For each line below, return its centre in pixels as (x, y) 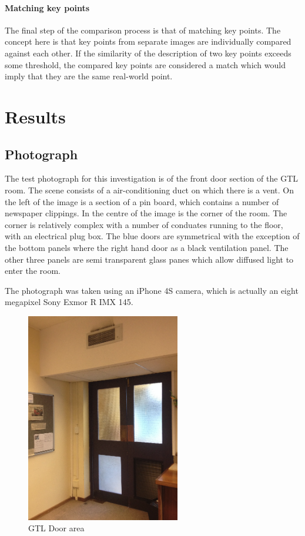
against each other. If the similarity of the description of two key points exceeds (148, 53)
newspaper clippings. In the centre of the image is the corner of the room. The (146, 213)
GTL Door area (56, 528)
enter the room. (33, 271)
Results (35, 116)
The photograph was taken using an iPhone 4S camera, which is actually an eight (152, 290)
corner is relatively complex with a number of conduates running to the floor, (144, 224)
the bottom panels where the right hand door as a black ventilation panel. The (147, 247)
